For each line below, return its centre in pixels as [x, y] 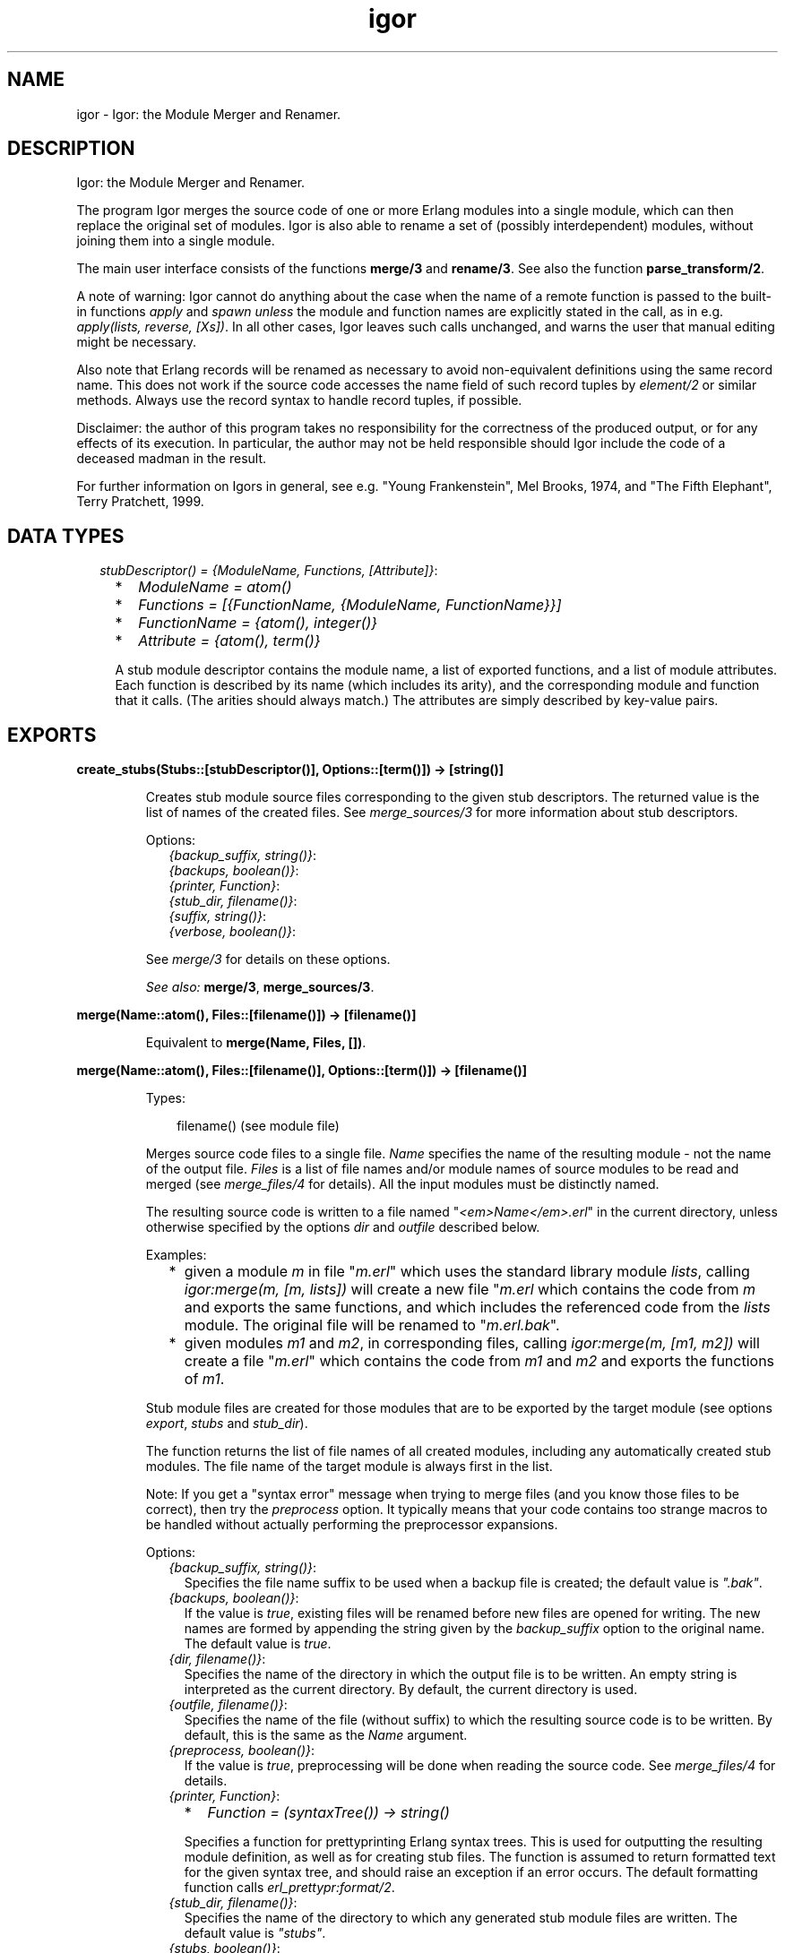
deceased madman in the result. [172, 459]
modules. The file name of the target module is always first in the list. [349, 1467]
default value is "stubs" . [255, 1933]
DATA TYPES [66, 536]
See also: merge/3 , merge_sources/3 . [260, 987]
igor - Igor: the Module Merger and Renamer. [209, 114]
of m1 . [204, 1379]
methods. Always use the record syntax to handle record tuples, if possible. [299, 400]
